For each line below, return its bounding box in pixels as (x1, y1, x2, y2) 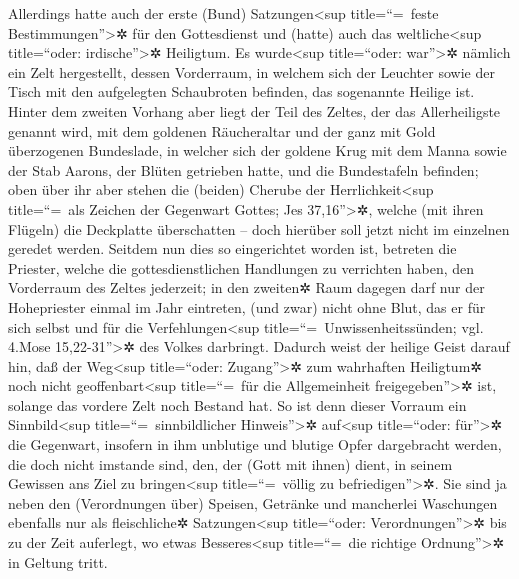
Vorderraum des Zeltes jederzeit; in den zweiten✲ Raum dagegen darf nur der (8, 277, 485, 298)
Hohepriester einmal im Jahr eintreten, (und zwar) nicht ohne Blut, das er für (8, 296, 486, 317)
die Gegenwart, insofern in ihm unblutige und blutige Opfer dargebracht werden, (8, 434, 502, 455)
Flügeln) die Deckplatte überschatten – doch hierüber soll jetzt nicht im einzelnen (8, 218, 510, 239)
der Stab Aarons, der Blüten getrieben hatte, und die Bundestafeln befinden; (8, 159, 479, 180)
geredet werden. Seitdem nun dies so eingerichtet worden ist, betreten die (8, 238, 457, 259)
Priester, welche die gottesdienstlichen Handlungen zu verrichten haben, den (8, 257, 475, 278)
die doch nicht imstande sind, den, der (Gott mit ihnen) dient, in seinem (8, 453, 453, 474)
